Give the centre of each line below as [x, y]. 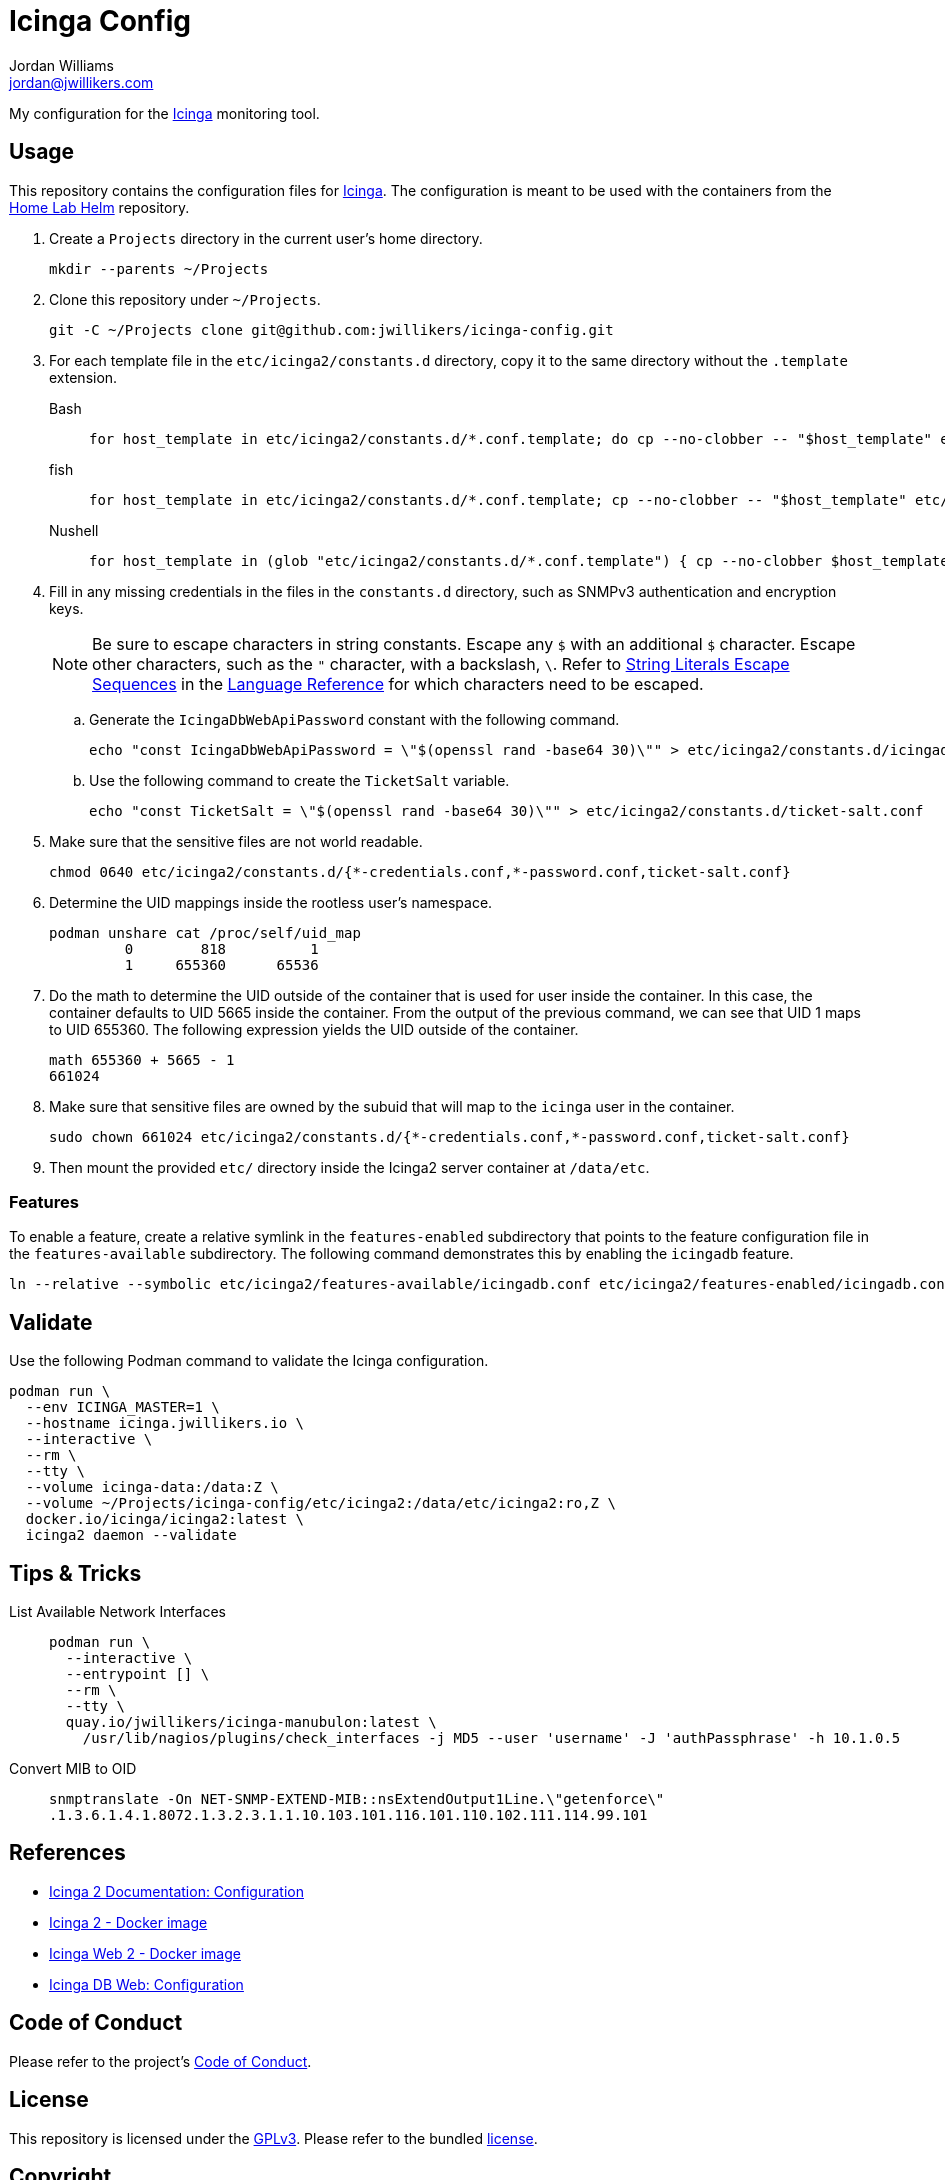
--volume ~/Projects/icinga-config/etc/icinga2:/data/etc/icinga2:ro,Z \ [320, 1503]
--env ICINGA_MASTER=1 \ [122, 1407]
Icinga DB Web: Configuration [146, 1984]
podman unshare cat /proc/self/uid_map [205, 932]
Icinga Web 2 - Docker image [145, 1953]
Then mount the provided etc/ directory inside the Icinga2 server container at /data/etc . [349, 1167]
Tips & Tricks [75, 1573]
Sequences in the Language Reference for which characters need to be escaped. [398, 683]
